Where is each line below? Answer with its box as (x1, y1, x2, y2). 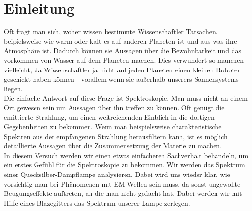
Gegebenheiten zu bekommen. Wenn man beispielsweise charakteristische (4, 122, 222, 132)
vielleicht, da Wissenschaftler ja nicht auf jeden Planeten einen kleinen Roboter (4, 64, 240, 74)
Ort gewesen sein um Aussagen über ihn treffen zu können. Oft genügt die (4, 102, 225, 112)
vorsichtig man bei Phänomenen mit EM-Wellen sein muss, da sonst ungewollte (4, 178, 241, 189)
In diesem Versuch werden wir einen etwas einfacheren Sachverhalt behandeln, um (4, 150, 249, 160)
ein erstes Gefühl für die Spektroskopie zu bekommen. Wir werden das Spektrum (4, 159, 245, 170)
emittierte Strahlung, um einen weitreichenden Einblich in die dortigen (4, 112, 215, 122)
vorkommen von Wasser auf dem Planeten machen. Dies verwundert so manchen (4, 54, 244, 65)
